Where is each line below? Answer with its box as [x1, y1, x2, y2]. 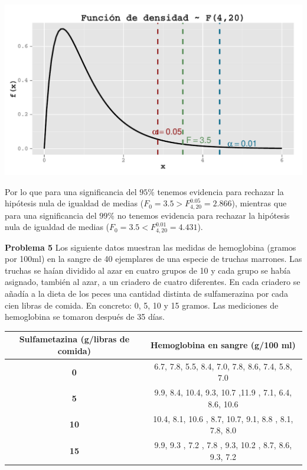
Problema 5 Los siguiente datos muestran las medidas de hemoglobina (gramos [5, 241, 296, 253]
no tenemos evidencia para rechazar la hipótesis [117, 209, 290, 221]
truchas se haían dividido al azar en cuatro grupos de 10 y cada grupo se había [5, 264, 290, 276]
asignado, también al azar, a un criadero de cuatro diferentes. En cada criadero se [5, 275, 301, 288]
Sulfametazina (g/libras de [19, 333, 130, 345]
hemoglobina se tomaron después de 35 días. [5, 310, 165, 323]
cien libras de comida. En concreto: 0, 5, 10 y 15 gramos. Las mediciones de [5, 299, 279, 311]
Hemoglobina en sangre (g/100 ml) [150, 339, 296, 351]
